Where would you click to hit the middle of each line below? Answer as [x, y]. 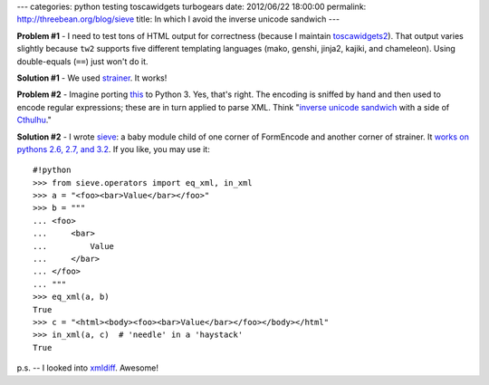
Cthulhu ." [34, 120]
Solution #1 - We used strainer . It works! [92, 78]
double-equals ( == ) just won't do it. [82, 61]
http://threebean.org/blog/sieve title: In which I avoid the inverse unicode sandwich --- [178, 19]
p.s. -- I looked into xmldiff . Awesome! [87, 368]
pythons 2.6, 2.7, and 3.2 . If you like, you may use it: [113, 149]
